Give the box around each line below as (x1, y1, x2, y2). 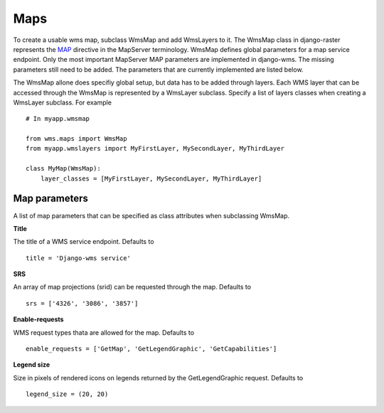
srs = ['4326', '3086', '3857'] (26, 299, 139, 307)
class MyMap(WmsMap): (26, 164, 101, 173)
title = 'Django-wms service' (26, 254, 132, 262)
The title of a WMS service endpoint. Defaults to (13, 237, 154, 246)
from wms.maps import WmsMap (26, 135, 127, 143)
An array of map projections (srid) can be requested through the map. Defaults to (13, 283, 252, 291)
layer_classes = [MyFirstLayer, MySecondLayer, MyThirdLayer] (40, 174, 262, 183)
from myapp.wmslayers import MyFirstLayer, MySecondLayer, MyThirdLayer (26, 144, 284, 153)
